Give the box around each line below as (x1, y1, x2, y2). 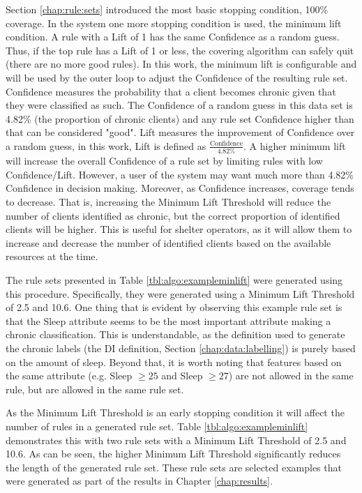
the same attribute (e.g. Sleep (6, 368, 133, 383)
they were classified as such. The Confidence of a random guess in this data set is (6, 98, 353, 112)
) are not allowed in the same (228, 368, 354, 383)
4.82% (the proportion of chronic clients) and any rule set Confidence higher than (6, 111, 354, 126)
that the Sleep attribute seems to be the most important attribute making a (6, 313, 331, 328)
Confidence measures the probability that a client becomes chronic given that (6, 84, 336, 98)
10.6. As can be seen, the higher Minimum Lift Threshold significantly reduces (6, 446, 341, 461)
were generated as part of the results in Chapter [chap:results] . (6, 473, 273, 488)
